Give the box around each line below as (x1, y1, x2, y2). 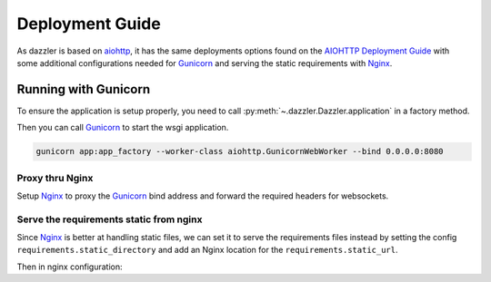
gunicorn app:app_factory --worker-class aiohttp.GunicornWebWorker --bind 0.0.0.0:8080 (35, 146, 445, 157)
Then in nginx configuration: (16, 261, 123, 272)
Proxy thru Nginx (16, 171, 94, 184)
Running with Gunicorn (16, 82, 150, 97)
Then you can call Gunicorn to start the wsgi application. (16, 122, 229, 133)
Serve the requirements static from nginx (16, 213, 203, 226)
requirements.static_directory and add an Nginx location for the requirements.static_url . (16, 245, 399, 256)
